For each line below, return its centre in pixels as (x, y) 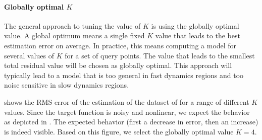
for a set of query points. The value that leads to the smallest (160, 55)
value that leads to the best (198, 36)
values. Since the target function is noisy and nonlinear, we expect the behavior (127, 112)
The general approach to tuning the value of (72, 25)
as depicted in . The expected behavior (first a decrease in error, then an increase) (131, 122)
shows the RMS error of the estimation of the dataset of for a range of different (127, 101)
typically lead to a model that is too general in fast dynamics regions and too (124, 75)
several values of (29, 55)
